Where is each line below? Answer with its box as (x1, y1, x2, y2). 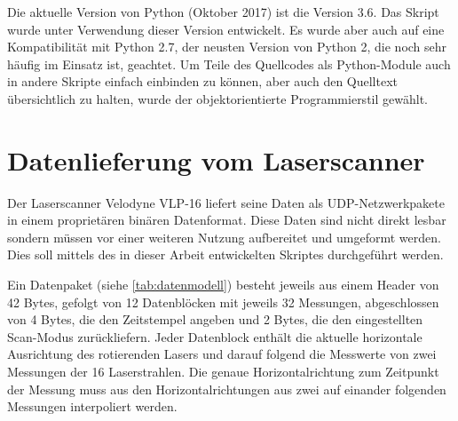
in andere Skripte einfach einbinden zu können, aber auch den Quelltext (7, 72, 399, 91)
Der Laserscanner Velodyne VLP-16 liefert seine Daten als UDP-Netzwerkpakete (7, 193, 445, 211)
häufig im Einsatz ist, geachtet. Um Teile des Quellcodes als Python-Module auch (7, 54, 451, 73)
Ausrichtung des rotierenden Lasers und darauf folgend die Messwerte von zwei (7, 345, 437, 363)
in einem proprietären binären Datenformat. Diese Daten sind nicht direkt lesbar (7, 210, 446, 229)
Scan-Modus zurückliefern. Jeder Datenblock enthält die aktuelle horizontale (7, 327, 422, 346)
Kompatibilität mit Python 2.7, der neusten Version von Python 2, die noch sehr (7, 37, 447, 56)
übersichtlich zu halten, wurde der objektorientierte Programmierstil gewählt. (7, 89, 428, 107)
